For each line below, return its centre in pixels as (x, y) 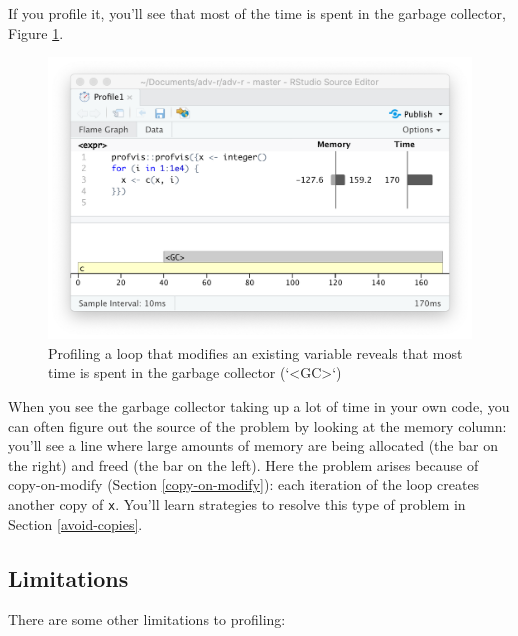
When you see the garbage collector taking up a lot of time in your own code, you (259, 405)
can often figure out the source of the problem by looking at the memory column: (257, 425)
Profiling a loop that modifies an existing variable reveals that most (255, 352)
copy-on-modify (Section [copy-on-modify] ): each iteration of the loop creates (244, 484)
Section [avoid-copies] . (75, 523)
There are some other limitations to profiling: (147, 619)
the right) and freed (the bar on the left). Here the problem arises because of (243, 464)
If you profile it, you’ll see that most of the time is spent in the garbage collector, (257, 13)
